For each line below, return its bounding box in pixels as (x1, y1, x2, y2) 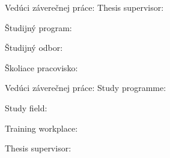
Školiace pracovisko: (5, 61, 78, 74)
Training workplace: (5, 121, 78, 134)
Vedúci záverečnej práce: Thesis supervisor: (5, 1, 164, 13)
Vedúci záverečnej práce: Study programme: (5, 81, 166, 94)
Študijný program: (5, 21, 72, 34)
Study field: (5, 101, 47, 114)
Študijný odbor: (5, 41, 63, 54)
